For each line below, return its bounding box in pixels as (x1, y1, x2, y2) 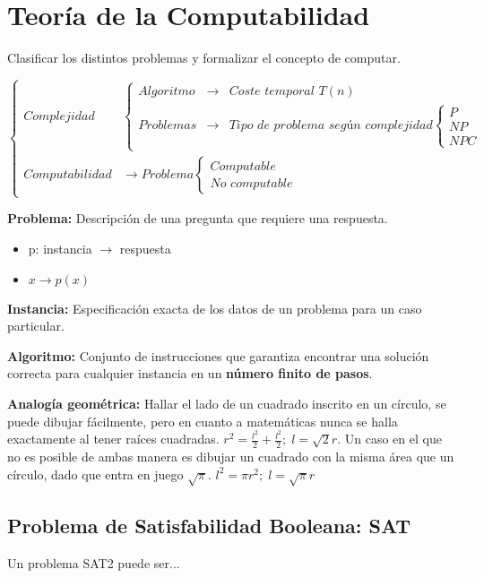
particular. (7, 316, 65, 335)
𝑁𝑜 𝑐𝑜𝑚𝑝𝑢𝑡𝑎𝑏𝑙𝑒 (210, 177, 293, 190)
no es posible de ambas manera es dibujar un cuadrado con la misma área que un (7, 447, 454, 466)
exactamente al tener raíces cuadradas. (7, 429, 220, 448)
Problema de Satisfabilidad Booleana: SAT (7, 511, 411, 539)
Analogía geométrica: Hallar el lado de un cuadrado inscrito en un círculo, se (7, 394, 446, 412)
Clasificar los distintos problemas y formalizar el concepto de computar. (7, 48, 401, 67)
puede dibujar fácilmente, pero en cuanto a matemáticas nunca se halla (7, 411, 398, 430)
